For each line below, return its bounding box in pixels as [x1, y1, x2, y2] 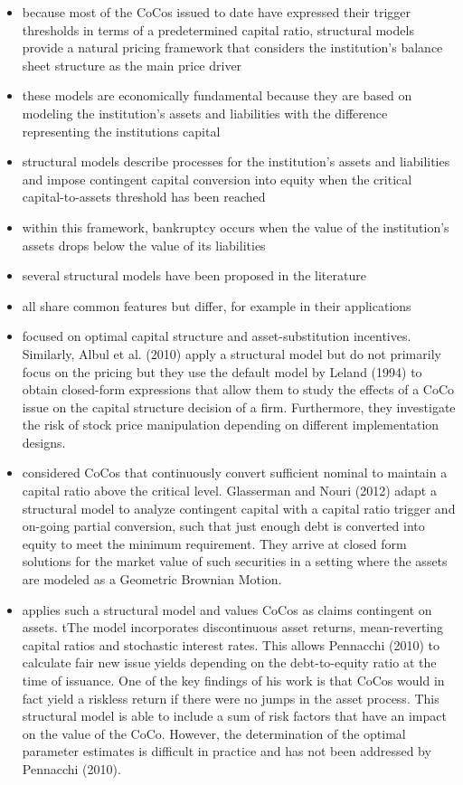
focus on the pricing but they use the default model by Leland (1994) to [22, 362, 422, 381]
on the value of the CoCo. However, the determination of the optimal [22, 724, 406, 742]
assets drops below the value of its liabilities [22, 235, 266, 254]
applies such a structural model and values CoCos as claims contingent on [22, 600, 432, 619]
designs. [22, 432, 66, 451]
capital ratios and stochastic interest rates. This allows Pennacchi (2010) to [22, 635, 440, 654]
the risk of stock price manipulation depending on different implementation [22, 415, 439, 434]
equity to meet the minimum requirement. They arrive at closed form [22, 534, 407, 553]
